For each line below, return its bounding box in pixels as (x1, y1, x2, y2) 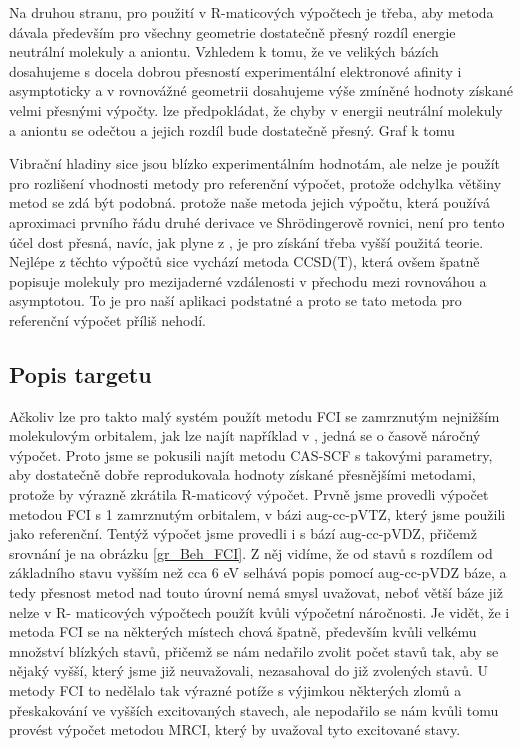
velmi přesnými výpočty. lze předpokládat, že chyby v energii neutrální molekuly (9, 99, 503, 120)
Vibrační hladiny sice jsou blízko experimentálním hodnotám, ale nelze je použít (9, 153, 501, 174)
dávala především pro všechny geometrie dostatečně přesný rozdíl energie (9, 21, 456, 42)
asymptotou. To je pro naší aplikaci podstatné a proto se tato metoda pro (9, 290, 462, 311)
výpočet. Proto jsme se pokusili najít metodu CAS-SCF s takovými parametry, (9, 444, 493, 465)
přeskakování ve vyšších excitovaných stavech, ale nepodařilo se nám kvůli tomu (9, 699, 499, 720)
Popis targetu (9, 358, 152, 389)
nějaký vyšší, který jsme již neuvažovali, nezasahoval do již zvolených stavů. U (9, 660, 489, 681)
